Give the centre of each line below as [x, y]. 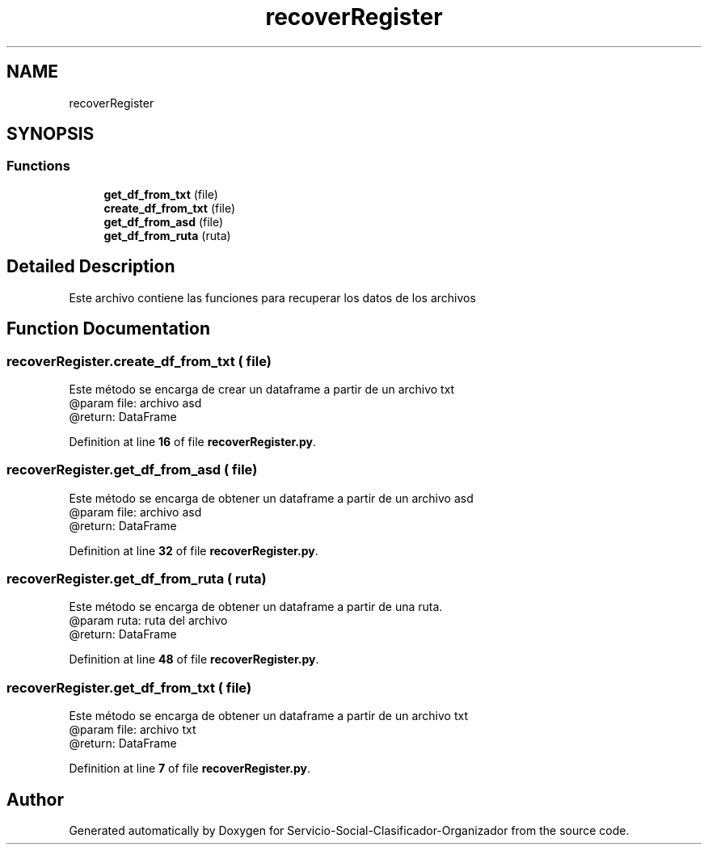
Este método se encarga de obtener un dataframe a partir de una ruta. [256, 607]
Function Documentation [108, 329]
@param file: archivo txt [133, 730]
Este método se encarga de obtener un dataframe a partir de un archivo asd [271, 498]
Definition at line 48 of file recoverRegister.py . [194, 659]
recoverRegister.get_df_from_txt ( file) [129, 687]
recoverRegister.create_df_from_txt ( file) [139, 361]
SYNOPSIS [51, 134]
